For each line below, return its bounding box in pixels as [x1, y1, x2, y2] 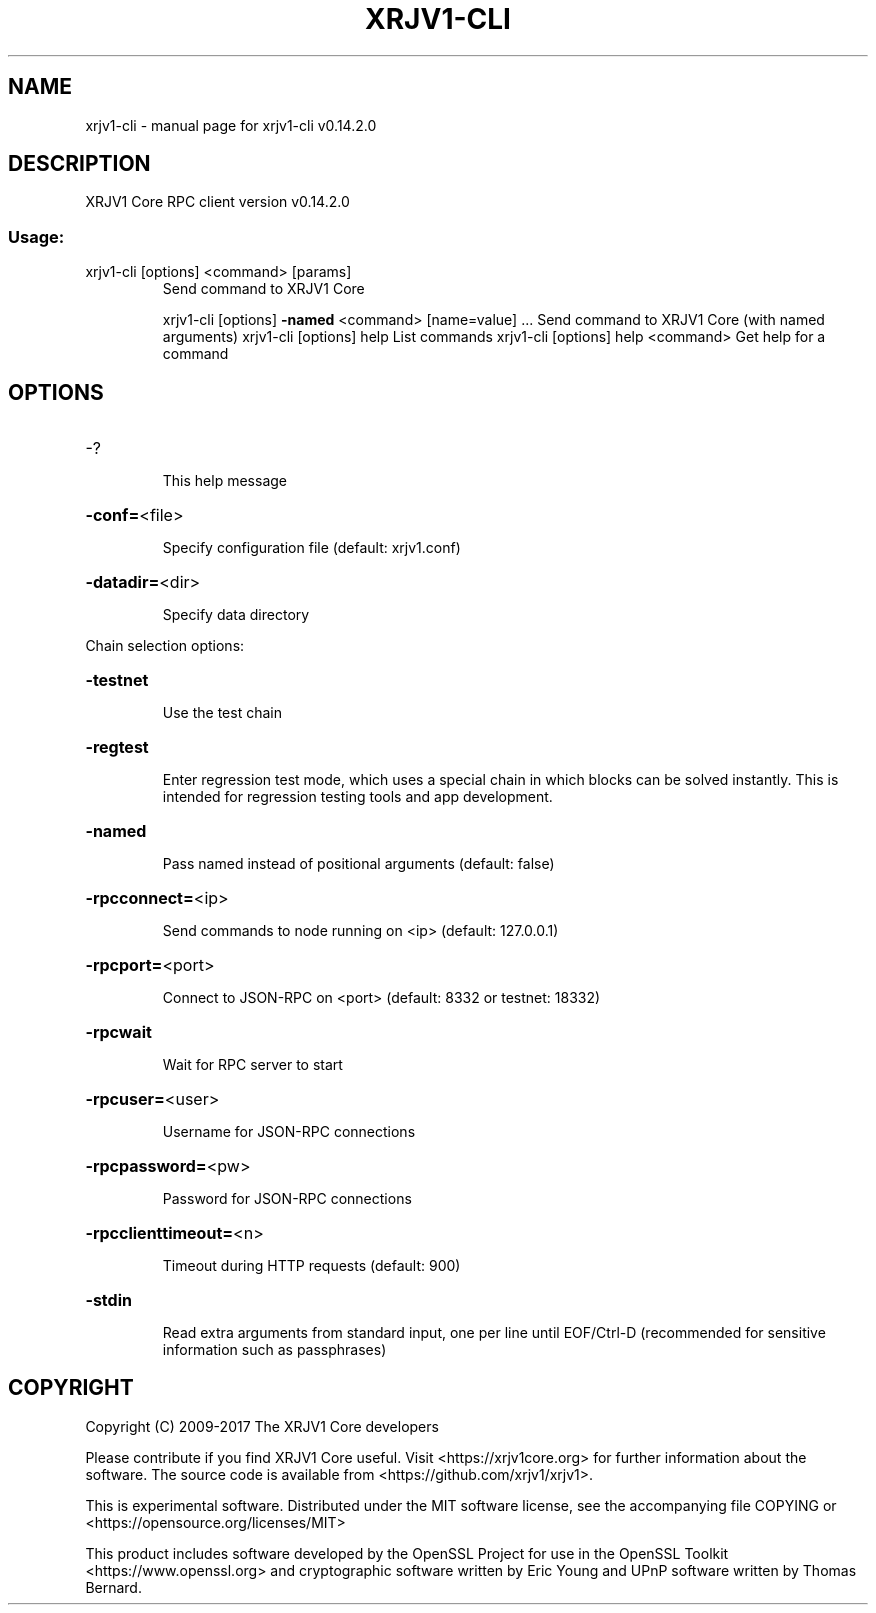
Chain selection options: [85, 637, 245, 655]
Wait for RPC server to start [162, 1056, 343, 1074]
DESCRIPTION [8, 151, 151, 177]
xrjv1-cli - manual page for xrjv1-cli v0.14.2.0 [85, 116, 377, 134]
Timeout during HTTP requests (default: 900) [162, 1257, 461, 1275]
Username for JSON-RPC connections [162, 1123, 416, 1141]
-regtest [85, 737, 149, 758]
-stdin [85, 1290, 132, 1311]
